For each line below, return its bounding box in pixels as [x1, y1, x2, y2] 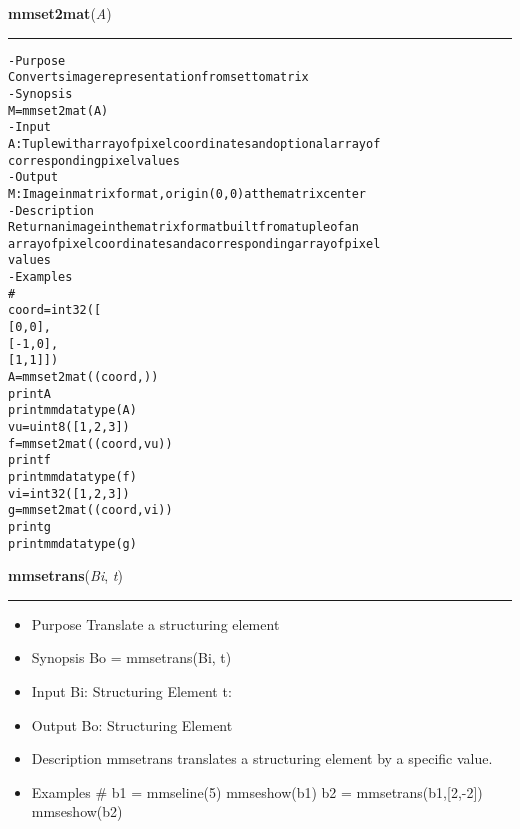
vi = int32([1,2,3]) [8, 486, 130, 501]
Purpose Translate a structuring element [31, 613, 280, 634]
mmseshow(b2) [31, 801, 123, 822]
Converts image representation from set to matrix [8, 70, 309, 85]
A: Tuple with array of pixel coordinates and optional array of [8, 136, 381, 151]
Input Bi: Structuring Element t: [31, 681, 232, 702]
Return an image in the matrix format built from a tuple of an [8, 220, 359, 235]
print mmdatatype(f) [8, 470, 137, 484]
